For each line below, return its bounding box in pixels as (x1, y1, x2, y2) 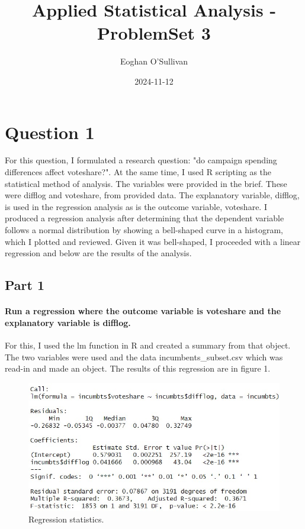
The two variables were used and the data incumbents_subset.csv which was (5, 350, 283, 363)
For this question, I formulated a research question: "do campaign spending (5, 154, 277, 166)
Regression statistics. (28, 513, 104, 525)
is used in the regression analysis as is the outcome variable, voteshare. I (5, 200, 267, 212)
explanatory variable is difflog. (5, 316, 131, 328)
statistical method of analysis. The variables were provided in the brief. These (5, 177, 287, 189)
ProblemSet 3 (97, 21, 211, 45)
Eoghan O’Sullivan (120, 55, 188, 67)
